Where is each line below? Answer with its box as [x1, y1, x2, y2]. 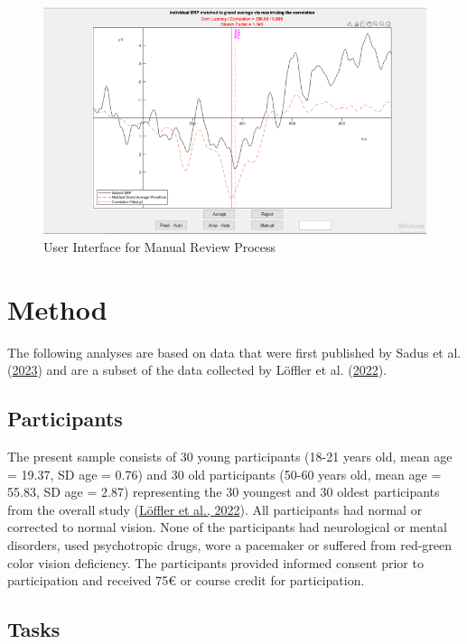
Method [7, 290, 107, 327]
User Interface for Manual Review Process [43, 237, 276, 256]
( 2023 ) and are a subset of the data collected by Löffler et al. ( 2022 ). [7, 360, 388, 379]
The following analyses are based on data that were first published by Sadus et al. [7, 342, 462, 361]
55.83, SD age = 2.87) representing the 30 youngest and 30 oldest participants [7, 482, 440, 501]
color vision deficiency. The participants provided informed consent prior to [7, 553, 424, 572]
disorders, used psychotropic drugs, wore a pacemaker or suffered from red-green [7, 536, 453, 555]
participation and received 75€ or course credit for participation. [7, 571, 365, 590]
